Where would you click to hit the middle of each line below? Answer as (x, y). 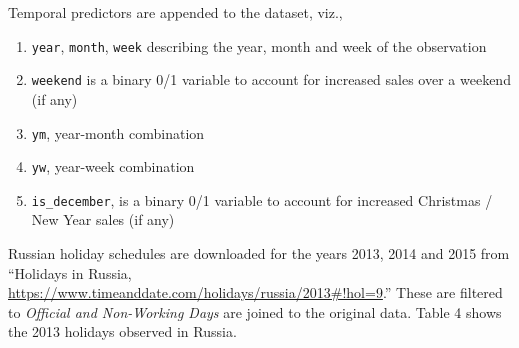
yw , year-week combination (113, 166)
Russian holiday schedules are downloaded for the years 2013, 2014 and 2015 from (259, 253)
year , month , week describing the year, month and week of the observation (259, 45)
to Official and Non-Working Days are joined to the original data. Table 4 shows (255, 311)
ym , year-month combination (118, 132)
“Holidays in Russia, (70, 272)
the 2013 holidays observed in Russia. (122, 331)
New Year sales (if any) (103, 219)
